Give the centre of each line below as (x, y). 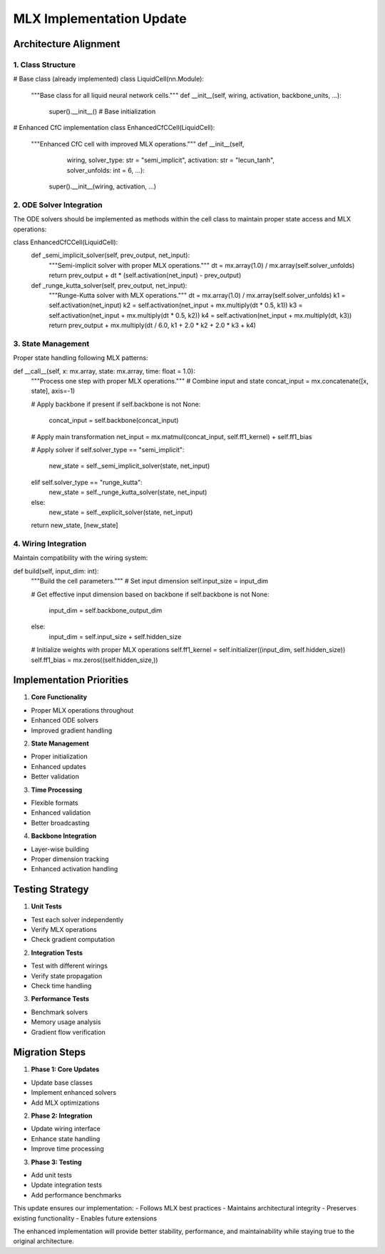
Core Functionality (59, 697)
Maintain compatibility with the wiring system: (81, 558)
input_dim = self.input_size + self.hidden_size (115, 636)
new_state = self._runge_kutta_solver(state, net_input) (128, 492)
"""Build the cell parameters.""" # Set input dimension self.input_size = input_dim (150, 581)
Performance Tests (60, 999)
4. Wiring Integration (50, 544)
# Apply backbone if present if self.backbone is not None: (116, 404)
